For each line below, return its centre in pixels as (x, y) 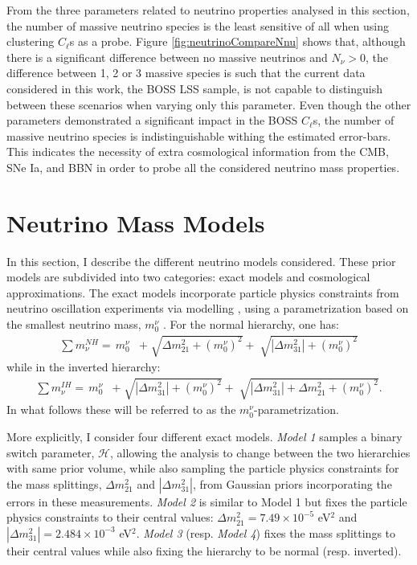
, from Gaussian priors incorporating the (292, 483)
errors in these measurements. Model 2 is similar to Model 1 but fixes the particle (207, 501)
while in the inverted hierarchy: (84, 367)
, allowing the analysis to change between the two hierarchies (260, 452)
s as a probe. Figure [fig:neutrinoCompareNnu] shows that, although (237, 41)
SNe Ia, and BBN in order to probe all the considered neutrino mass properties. (203, 167)
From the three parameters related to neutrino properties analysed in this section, (208, 10)
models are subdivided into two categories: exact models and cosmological (188, 277)
